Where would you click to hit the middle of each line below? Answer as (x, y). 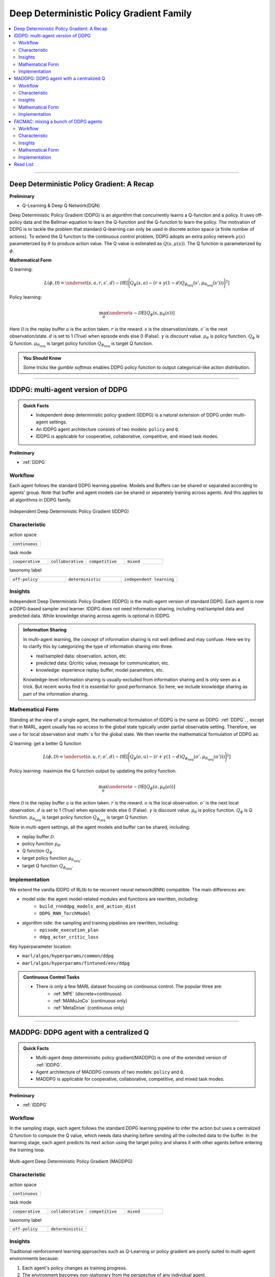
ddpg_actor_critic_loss (69, 937)
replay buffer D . (39, 836)
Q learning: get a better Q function (45, 743)
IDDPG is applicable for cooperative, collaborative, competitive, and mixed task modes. (127, 436)
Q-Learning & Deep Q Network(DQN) (61, 206)
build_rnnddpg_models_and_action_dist (88, 906)
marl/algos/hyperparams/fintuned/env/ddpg (76, 963)
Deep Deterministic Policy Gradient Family (101, 13)
